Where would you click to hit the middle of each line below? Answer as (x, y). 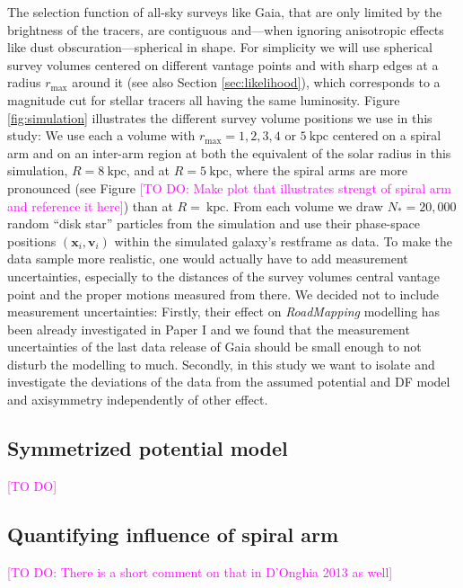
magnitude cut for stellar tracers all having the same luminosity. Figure (204, 99)
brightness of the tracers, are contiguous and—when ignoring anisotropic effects (226, 29)
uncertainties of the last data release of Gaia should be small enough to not (214, 347)
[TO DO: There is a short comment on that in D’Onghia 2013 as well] (200, 571)
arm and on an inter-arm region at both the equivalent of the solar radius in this (229, 152)
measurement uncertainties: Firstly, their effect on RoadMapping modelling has (224, 312)
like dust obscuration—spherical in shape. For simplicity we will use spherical (220, 47)
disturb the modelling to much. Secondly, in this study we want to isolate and (221, 364)
